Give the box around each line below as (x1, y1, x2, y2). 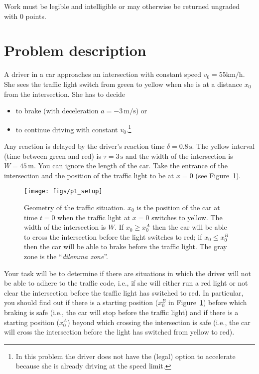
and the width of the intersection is (125, 150, 233, 161)
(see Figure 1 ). (195, 170, 241, 180)
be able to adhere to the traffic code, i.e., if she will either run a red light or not (4, 278, 248, 288)
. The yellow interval (192, 140, 255, 151)
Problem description (4, 40, 146, 60)
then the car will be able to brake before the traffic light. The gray (24, 241, 227, 252)
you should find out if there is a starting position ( (4, 297, 158, 308)
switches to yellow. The (151, 212, 223, 222)
